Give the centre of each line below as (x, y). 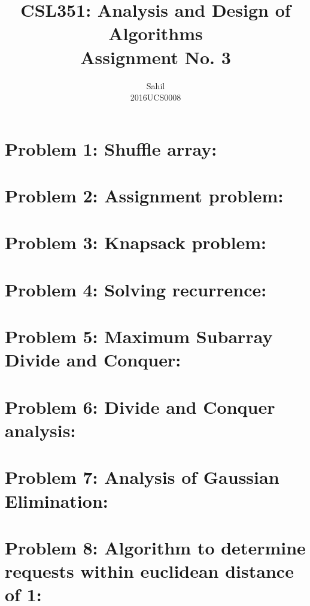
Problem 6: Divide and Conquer (140, 406)
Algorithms (156, 33)
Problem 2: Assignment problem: (144, 196)
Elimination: (57, 500)
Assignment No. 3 (156, 57)
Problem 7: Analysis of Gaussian (142, 477)
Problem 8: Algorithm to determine (155, 547)
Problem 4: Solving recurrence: (136, 289)
